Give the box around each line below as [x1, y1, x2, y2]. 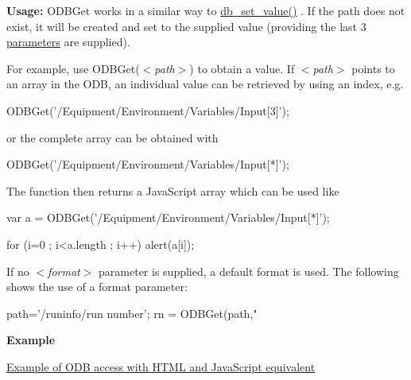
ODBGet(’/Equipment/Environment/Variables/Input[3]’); [6, 102, 289, 118]
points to [351, 60, 395, 76]
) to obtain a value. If [189, 60, 295, 76]
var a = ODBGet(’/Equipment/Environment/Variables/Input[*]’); [6, 209, 330, 226]
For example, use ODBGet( [6, 60, 140, 76]
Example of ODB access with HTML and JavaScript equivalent [6, 358, 316, 374]
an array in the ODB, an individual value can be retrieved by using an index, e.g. [6, 76, 404, 92]
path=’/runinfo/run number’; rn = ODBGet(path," [6, 304, 258, 321]
